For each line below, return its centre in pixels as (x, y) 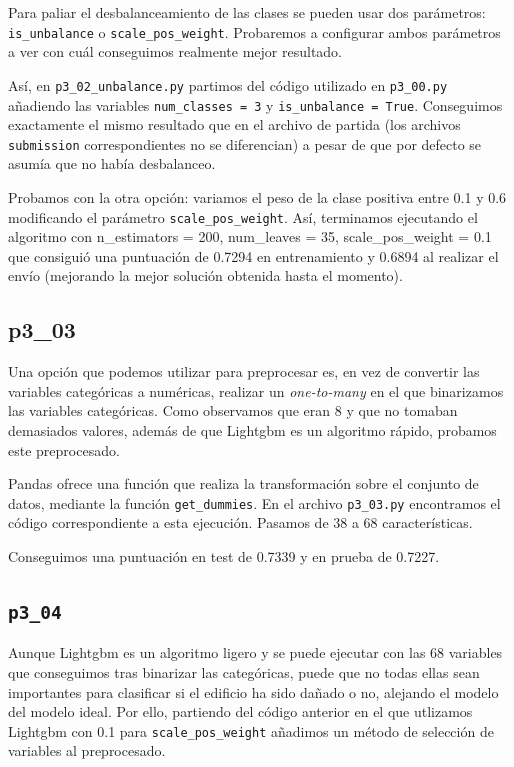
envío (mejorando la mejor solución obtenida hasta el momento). (205, 275)
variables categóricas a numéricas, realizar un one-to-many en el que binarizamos (256, 390)
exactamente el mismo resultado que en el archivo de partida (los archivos (234, 124)
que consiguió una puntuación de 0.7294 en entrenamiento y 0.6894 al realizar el (253, 255)
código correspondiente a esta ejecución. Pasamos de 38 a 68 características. (240, 522)
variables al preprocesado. (87, 750)
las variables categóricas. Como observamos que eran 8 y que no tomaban (233, 410)
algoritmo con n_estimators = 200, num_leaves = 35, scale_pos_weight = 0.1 (250, 236)
